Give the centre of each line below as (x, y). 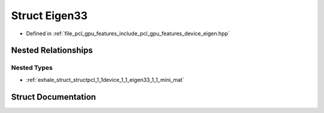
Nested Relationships (52, 51)
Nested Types (32, 68)
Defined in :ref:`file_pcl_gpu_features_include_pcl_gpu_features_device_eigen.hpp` (128, 33)
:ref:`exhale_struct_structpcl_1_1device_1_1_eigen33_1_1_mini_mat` (105, 80)
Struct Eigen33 (49, 16)
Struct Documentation (53, 97)
